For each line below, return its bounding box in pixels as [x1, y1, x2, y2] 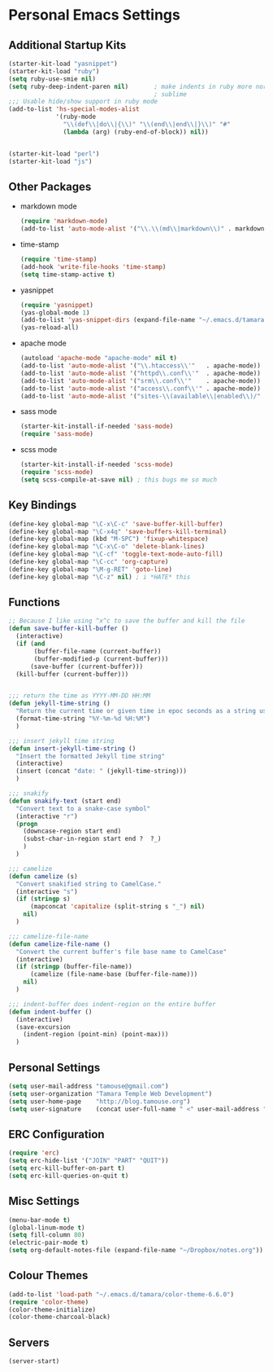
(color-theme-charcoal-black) [8, 1313, 111, 1321]
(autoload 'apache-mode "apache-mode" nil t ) [19, 354, 177, 363]
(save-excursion [15, 1022, 71, 1031]
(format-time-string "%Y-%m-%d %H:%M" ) [15, 715, 151, 723]
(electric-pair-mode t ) [8, 1238, 89, 1247]
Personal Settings [8, 1061, 101, 1075]
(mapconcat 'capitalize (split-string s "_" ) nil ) [29, 903, 206, 911]
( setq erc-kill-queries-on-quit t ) [8, 1172, 129, 1180]
